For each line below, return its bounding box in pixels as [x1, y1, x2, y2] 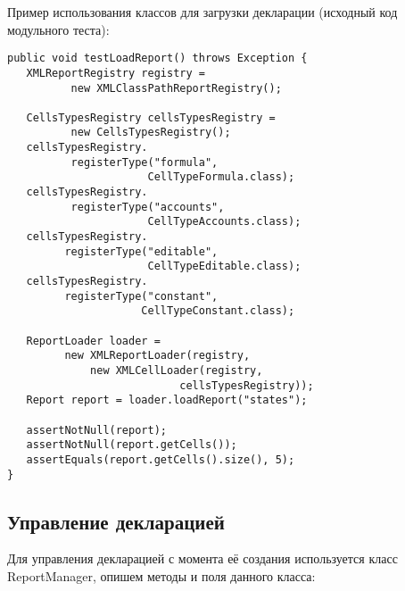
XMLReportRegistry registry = [26, 66, 205, 79]
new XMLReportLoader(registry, [64, 349, 251, 362]
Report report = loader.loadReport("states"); [26, 394, 308, 407]
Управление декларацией [7, 507, 225, 535]
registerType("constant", [64, 289, 219, 303]
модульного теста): [7, 20, 110, 38]
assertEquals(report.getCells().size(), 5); [26, 453, 295, 466]
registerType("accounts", [70, 200, 225, 213]
